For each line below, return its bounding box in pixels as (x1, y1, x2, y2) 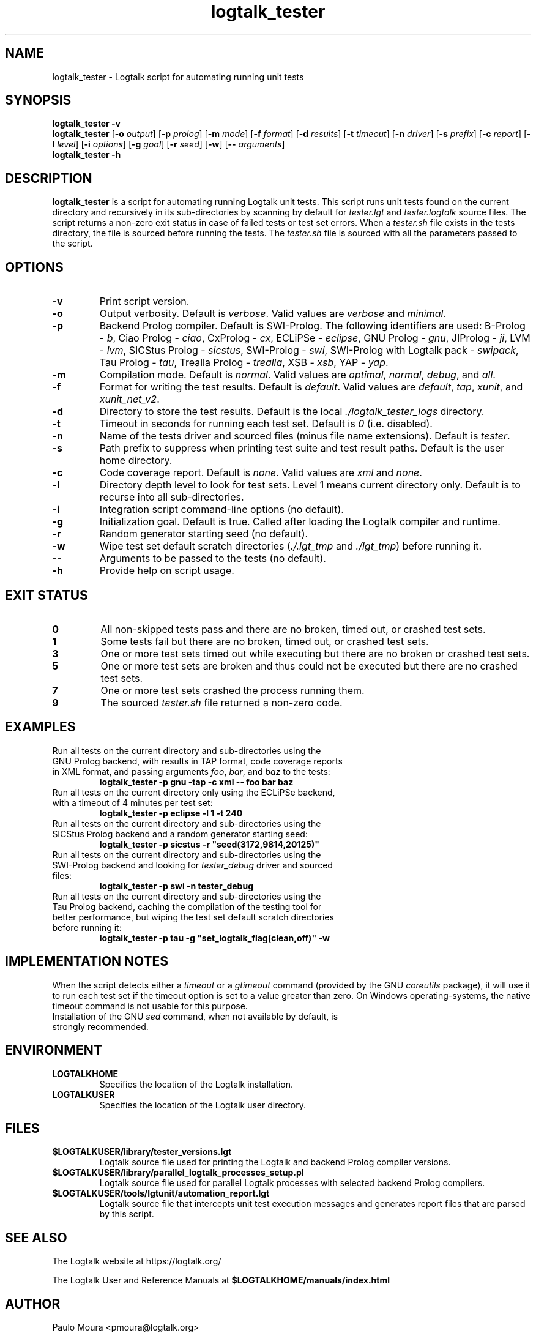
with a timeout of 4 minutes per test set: (52, 797, 213, 808)
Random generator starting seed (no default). (99, 528, 308, 540)
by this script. (99, 1209, 154, 1220)
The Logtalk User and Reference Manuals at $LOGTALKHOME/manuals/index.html (52, 1275, 390, 1286)
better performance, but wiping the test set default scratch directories (52, 911, 334, 922)
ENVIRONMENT (5, 1042, 102, 1058)
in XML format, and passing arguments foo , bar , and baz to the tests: (52, 766, 330, 777)
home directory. (99, 454, 173, 467)
